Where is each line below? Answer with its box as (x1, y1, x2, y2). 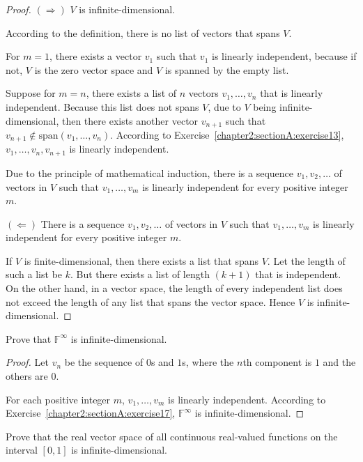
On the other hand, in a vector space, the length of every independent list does (6, 281, 343, 295)
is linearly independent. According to (168, 392, 326, 406)
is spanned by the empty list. (164, 62, 289, 77)
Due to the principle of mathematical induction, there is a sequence (6, 165, 294, 180)
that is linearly (260, 86, 323, 100)
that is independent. (255, 267, 341, 282)
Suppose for (6, 86, 56, 100)
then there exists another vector (61, 113, 199, 128)
